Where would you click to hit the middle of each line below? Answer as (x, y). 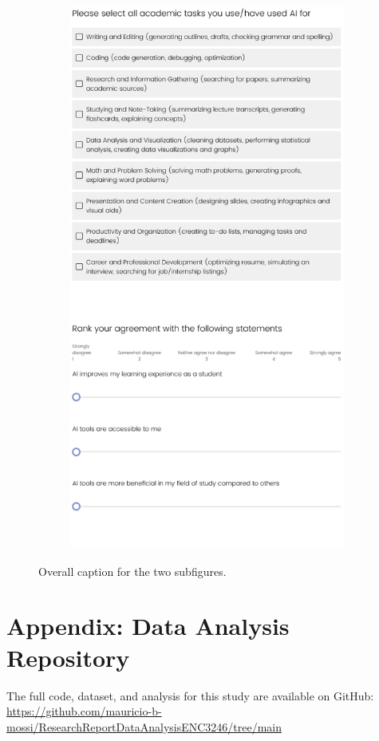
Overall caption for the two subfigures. (132, 571)
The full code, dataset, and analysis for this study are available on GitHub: (190, 695)
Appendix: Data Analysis (148, 626)
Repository (68, 657)
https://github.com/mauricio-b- (84, 711)
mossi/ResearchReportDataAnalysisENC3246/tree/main (144, 726)
